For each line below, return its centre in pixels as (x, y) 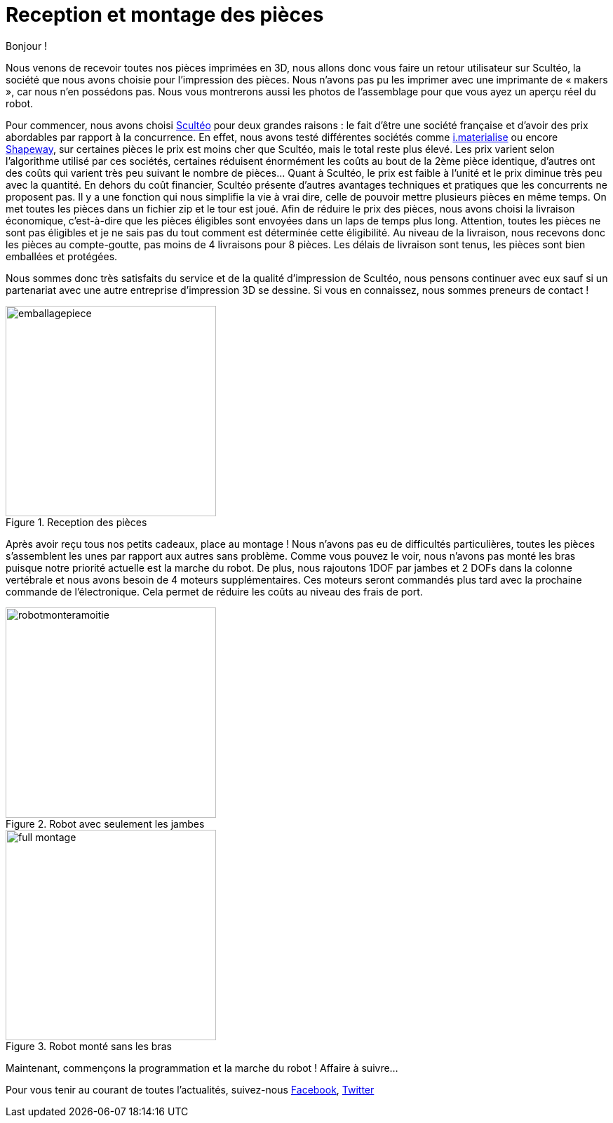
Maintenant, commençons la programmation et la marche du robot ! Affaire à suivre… (202, 1068)
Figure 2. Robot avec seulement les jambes (105, 823)
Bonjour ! (27, 46)
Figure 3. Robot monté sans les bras (89, 1046)
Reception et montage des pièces (165, 15)
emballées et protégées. (62, 256)
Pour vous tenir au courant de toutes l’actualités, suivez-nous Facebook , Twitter (190, 1089)
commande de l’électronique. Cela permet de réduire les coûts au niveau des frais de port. (214, 591)
